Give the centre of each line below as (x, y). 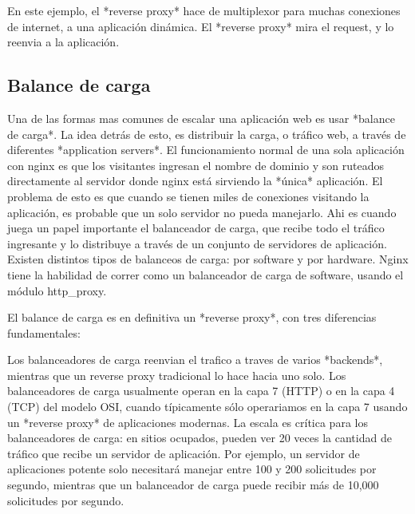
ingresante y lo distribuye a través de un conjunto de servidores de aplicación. (197, 243)
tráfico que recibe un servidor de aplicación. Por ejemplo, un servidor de (184, 453)
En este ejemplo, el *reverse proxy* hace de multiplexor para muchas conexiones (204, 10)
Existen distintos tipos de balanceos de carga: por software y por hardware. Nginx (208, 259)
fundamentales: (44, 332)
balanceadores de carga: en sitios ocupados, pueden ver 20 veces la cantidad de (200, 438)
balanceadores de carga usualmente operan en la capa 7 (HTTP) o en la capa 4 (201, 391)
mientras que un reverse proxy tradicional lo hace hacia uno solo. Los (177, 375)
